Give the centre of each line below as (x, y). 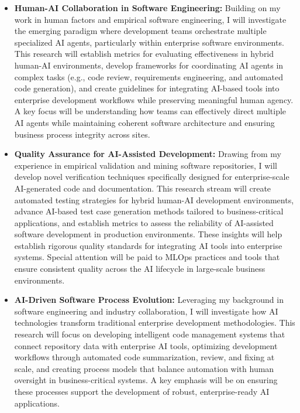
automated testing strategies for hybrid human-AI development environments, (154, 199)
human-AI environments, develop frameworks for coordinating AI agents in (149, 65)
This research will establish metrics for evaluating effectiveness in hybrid (144, 54)
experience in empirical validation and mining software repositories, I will (146, 165)
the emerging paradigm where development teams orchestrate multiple (140, 31)
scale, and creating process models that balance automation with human (144, 368)
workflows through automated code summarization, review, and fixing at (144, 357)
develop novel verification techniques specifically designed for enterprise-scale (152, 177)
